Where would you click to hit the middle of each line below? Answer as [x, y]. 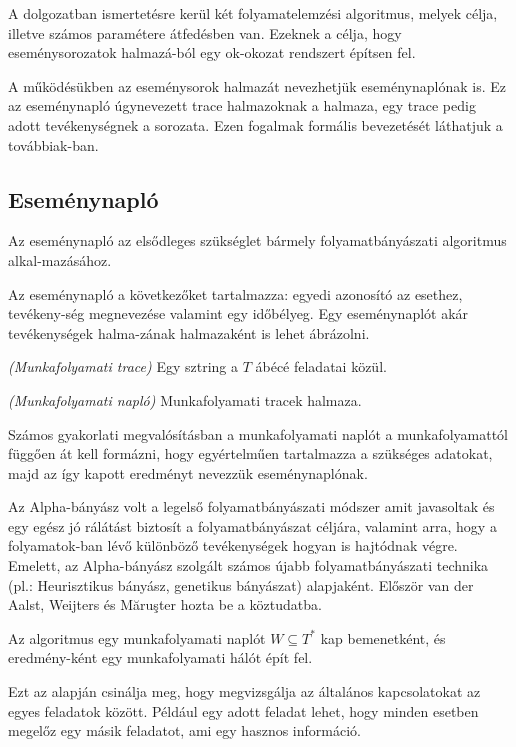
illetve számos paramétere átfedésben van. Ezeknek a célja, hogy [205, 32]
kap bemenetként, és [383, 637]
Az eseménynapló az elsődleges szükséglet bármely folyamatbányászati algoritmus [257, 240]
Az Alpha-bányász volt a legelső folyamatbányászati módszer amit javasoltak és [251, 506]
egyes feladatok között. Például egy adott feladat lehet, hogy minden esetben [243, 710]
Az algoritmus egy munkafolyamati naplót [137, 637]
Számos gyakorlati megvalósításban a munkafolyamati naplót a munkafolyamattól [258, 433]
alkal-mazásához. [60, 259]
